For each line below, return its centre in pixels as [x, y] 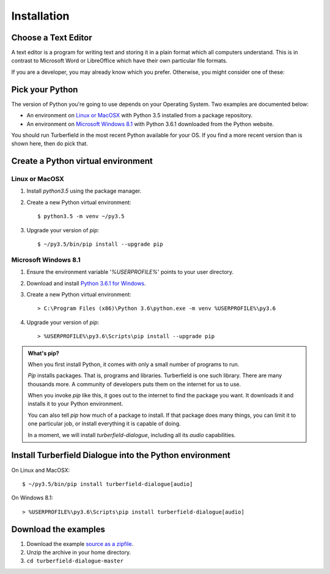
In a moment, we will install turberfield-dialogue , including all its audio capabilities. [132, 435]
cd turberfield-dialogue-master [75, 561]
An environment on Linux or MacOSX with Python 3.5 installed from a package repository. [140, 116]
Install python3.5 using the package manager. [84, 191]
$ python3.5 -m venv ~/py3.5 [81, 216]
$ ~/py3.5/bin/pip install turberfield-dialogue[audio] [108, 484]
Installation [40, 16]
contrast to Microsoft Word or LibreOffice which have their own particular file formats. [119, 61]
